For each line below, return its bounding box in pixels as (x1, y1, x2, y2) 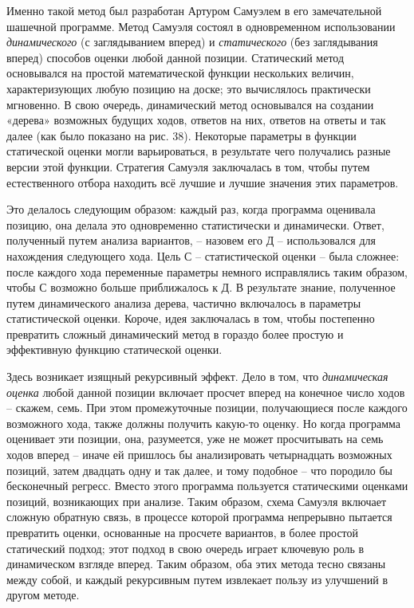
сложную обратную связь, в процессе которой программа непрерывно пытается (6, 508, 392, 525)
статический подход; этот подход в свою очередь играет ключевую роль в (6, 539, 365, 556)
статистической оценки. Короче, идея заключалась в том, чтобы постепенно (6, 310, 375, 327)
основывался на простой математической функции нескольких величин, (6, 65, 354, 81)
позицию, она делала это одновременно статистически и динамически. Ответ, (6, 216, 384, 233)
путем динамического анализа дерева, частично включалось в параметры (6, 294, 361, 311)
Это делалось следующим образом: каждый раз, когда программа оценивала (6, 201, 376, 218)
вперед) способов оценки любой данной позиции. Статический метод (6, 49, 345, 65)
